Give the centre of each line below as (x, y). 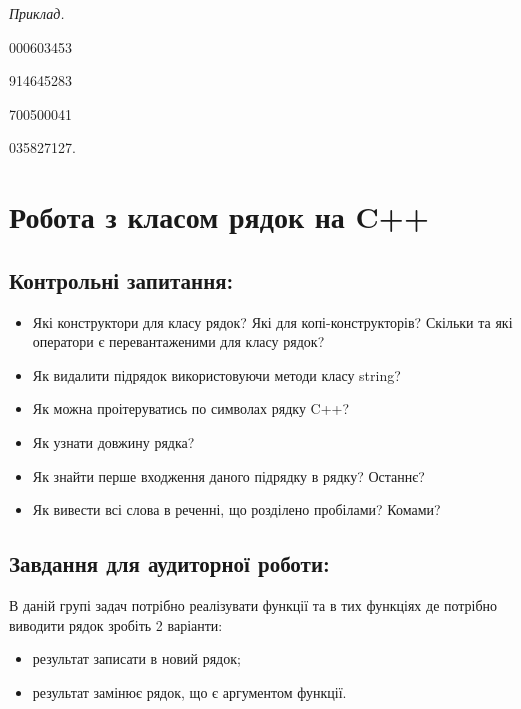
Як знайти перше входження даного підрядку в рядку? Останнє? (228, 475)
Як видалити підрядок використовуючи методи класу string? (216, 374)
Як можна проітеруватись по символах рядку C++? (191, 408)
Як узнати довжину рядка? (113, 441)
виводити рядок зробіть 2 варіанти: (116, 624)
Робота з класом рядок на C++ (219, 216)
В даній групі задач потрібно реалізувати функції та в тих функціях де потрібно (253, 604)
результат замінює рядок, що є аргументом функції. (189, 691)
